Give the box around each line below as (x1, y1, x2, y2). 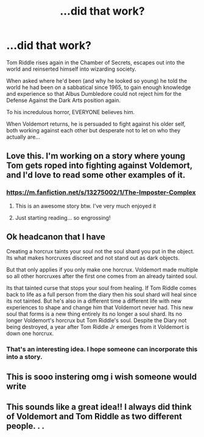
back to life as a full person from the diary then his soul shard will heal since (6, 291, 197, 298)
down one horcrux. (6, 330, 54, 337)
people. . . (6, 421, 44, 432)
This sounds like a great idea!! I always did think (6, 402, 192, 413)
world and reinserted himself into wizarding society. (6, 65, 136, 73)
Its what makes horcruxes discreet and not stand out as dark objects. (6, 255, 180, 262)
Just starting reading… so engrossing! (15, 214, 111, 221)
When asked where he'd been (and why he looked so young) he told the (6, 77, 188, 84)
